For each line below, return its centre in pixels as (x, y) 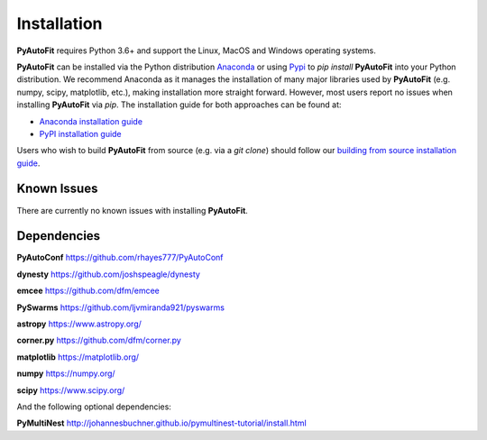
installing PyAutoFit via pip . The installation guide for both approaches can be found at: (179, 105)
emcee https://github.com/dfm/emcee (88, 291)
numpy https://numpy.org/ (66, 373)
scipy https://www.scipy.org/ (71, 390)
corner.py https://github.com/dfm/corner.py (99, 340)
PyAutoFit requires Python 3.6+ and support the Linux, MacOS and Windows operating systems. (196, 50)
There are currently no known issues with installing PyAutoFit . (132, 210)
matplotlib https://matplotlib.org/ (78, 357)
